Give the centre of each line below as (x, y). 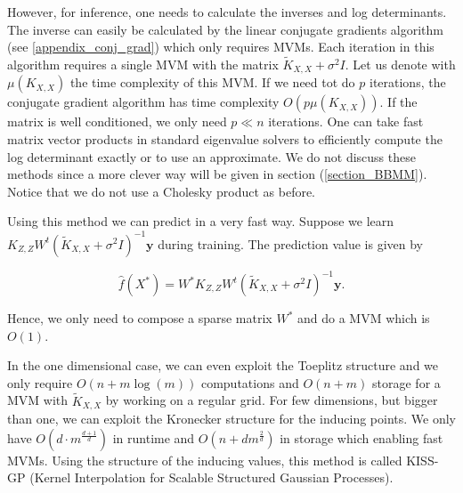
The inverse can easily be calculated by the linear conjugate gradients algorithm (225, 29)
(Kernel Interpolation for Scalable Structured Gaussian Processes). (211, 477)
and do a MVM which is (363, 318)
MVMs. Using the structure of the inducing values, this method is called (205, 460)
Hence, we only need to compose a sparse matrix (140, 318)
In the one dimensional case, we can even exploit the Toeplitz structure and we (223, 365)
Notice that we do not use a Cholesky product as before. (162, 191)
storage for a (406, 382)
